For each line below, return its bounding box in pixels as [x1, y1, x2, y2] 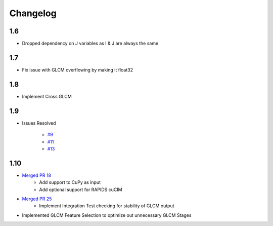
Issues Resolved [22, 120, 56, 126]
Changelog [9, 8, 57, 19]
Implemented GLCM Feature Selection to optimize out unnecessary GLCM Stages [22, 212, 192, 218]
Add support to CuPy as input [39, 179, 101, 185]
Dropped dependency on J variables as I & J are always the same [22, 41, 159, 47]
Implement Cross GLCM [22, 93, 72, 99]
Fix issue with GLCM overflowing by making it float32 [22, 66, 133, 73]
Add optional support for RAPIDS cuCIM [39, 186, 122, 193]
